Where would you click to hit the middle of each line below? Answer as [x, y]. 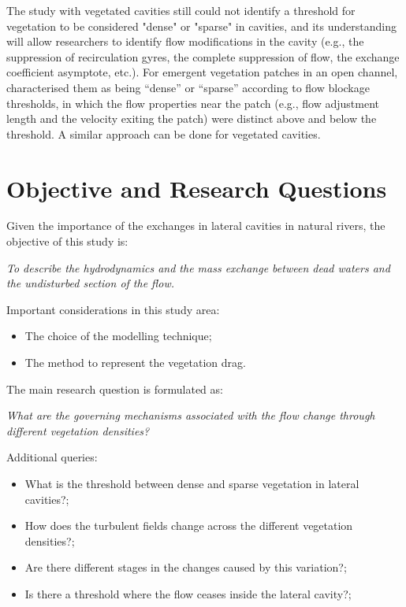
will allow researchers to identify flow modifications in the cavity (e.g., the [185, 41]
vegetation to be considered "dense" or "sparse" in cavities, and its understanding [201, 26]
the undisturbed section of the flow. [91, 283]
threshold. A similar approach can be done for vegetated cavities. [164, 133]
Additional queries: [52, 457]
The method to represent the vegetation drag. [135, 363]
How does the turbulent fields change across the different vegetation [189, 526]
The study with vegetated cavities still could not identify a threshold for [181, 10]
